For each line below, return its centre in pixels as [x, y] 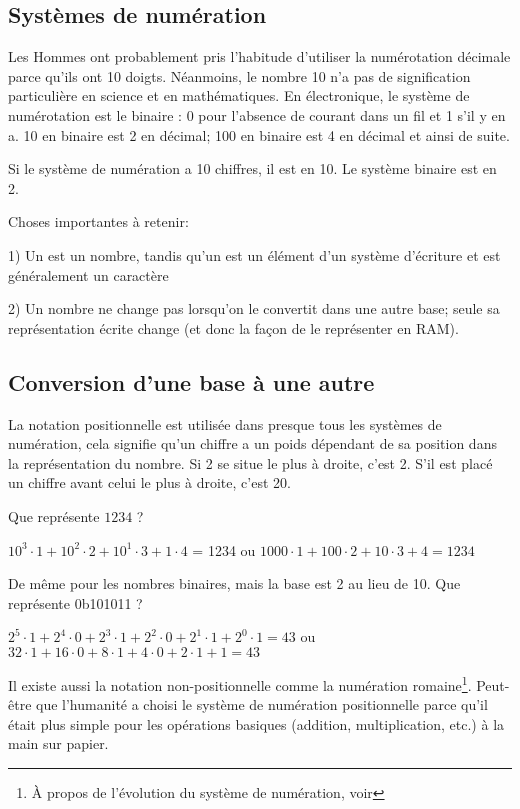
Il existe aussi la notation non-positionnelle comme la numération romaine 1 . [240, 683]
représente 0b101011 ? [75, 602]
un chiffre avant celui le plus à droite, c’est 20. [149, 482]
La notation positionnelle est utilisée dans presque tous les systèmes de [225, 423]
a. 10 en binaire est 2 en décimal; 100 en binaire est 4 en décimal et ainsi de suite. [259, 134]
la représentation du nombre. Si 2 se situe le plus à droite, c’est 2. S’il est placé [250, 462]
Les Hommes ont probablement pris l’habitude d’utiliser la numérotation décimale [259, 56]
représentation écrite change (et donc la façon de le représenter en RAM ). [233, 327]
